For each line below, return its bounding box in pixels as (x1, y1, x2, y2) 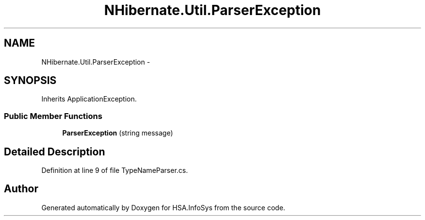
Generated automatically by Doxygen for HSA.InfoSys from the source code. (41, 203, 285, 212)
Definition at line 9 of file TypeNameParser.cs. (41, 166, 188, 175)
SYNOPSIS (4, 74, 57, 87)
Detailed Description (4, 145, 105, 158)
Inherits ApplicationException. (41, 95, 137, 103)
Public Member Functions (4, 111, 102, 121)
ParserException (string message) (62, 129, 173, 137)
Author (4, 183, 38, 195)
